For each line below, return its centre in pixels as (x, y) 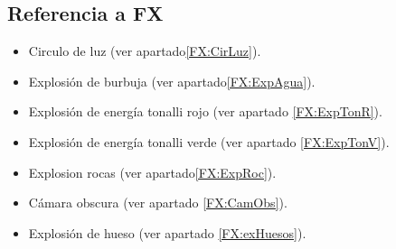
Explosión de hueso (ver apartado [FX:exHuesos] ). (167, 232)
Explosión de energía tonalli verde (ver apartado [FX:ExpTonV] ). (209, 141)
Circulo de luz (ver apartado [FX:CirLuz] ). (145, 51)
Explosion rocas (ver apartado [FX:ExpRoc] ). (152, 172)
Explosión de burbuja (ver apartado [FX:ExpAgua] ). (172, 81)
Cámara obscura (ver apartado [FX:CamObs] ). (158, 203)
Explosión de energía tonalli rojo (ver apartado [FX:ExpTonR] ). (205, 111)
